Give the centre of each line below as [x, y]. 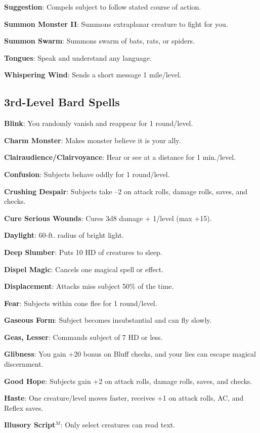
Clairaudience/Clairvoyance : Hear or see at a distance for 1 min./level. [120, 157]
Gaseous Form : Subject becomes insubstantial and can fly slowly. [108, 320]
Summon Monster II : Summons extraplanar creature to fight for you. [116, 24]
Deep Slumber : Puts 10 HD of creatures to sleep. [83, 252]
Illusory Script [30, 425]
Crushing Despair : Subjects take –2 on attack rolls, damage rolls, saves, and [126, 191]
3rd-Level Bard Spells [62, 102]
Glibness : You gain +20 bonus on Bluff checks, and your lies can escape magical [130, 354]
